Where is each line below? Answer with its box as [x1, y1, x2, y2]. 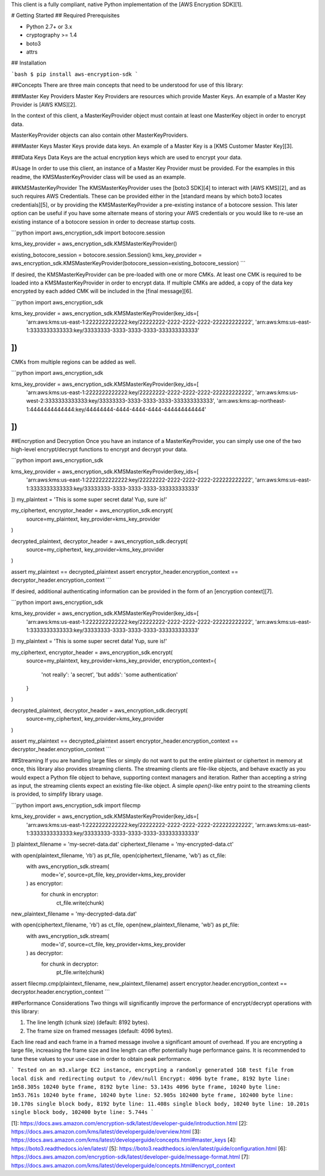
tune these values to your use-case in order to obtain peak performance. [11, 1055, 192, 1062]
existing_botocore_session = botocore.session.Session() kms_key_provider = [11, 251, 202, 259]
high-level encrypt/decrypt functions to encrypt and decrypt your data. [11, 446, 188, 453]
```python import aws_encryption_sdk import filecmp [11, 802, 141, 809]
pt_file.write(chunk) [56, 969, 105, 976]
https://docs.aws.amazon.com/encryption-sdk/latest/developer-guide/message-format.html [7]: [11, 1153, 250, 1160]
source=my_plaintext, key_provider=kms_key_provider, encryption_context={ [26, 657, 217, 664]
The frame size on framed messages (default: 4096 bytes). [26, 1027, 173, 1034]
